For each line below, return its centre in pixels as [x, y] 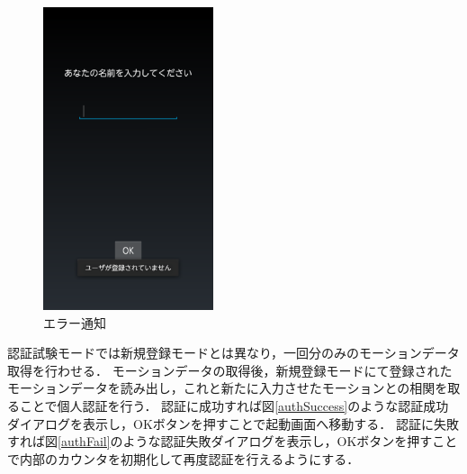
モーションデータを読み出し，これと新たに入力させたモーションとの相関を [228, 388]
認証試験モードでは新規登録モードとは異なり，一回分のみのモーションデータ [233, 353]
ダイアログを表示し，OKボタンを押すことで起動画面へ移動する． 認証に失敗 [233, 423]
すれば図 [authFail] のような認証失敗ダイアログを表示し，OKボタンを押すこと [233, 441]
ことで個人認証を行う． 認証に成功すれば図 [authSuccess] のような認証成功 [234, 405]
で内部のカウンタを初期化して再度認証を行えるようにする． [184, 458]
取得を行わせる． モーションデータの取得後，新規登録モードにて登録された [230, 370]
